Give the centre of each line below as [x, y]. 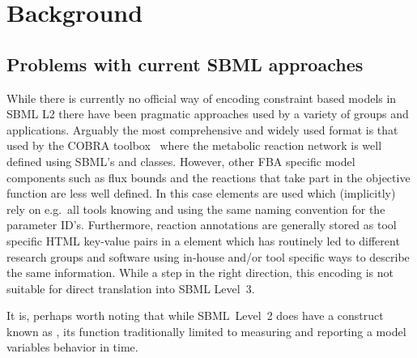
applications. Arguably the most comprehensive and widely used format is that [202, 129]
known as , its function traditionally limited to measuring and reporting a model [206, 331]
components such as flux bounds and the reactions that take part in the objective [208, 177]
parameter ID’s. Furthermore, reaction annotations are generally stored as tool [202, 225]
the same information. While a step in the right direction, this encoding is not [200, 273]
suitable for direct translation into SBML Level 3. [131, 288]
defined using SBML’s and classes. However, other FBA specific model [181, 161]
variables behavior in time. [72, 347]
